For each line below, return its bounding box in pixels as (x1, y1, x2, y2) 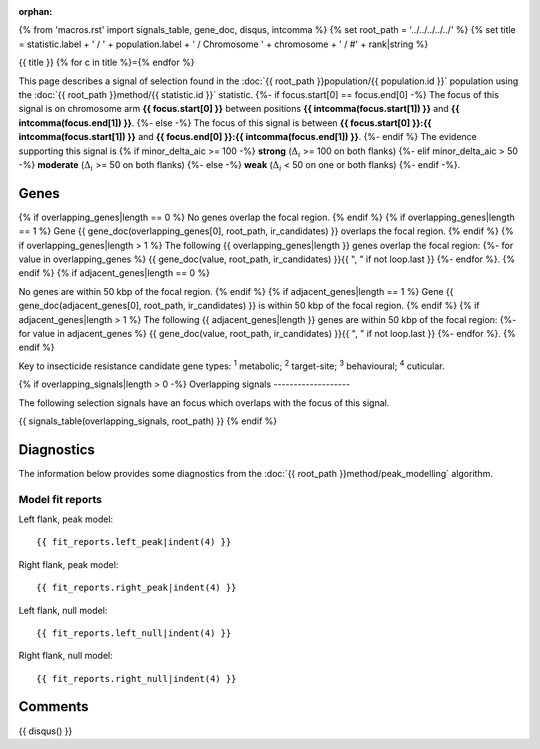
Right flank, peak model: (18, 558, 119, 570)
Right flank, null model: (18, 650, 114, 662)
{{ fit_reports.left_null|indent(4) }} (36, 627, 232, 639)
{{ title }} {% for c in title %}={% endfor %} (18, 56, 195, 69)
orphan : (18, 6, 53, 17)
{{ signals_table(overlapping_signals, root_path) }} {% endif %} (18, 415, 278, 427)
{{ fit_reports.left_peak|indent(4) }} (36, 536, 232, 548)
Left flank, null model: (18, 604, 108, 616)
